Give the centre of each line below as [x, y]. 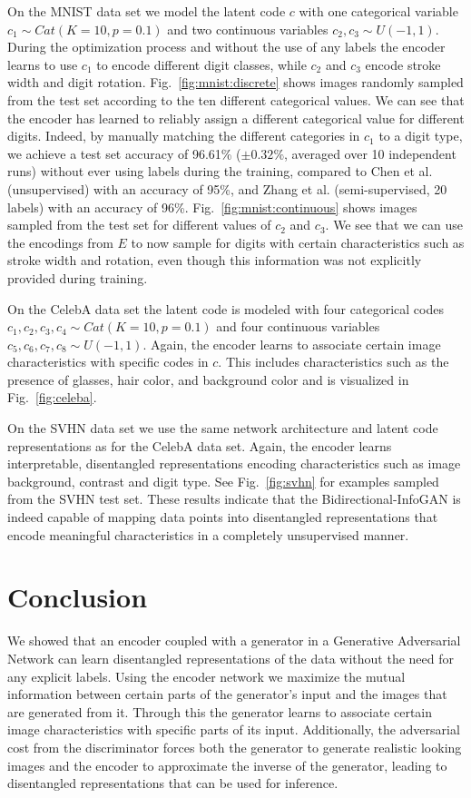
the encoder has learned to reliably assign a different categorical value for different [236, 118]
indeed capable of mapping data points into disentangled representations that [223, 517]
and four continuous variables [298, 326]
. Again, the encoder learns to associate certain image [292, 344]
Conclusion [78, 597]
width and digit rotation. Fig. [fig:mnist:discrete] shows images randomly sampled [235, 82]
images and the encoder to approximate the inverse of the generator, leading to [227, 765]
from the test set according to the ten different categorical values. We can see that [236, 99]
